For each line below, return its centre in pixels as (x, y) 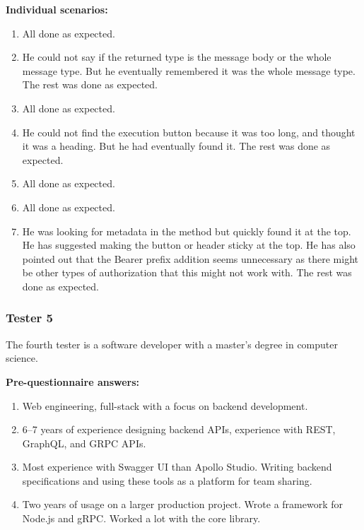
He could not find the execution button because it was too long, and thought (189, 132)
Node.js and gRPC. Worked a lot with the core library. (141, 518)
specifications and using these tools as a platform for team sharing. (167, 480)
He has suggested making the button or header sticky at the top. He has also (189, 245)
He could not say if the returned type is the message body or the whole (177, 57)
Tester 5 (29, 318)
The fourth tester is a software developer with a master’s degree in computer (172, 344)
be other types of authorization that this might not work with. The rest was (187, 272)
